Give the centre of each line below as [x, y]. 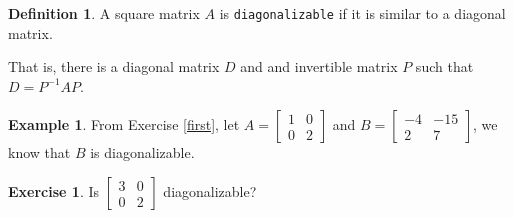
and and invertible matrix [319, 66]
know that [39, 152]
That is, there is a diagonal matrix [114, 66]
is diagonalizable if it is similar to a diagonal [362, 13]
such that [444, 66]
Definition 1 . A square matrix [104, 13]
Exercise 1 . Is [53, 191]
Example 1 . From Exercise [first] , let [124, 124]
